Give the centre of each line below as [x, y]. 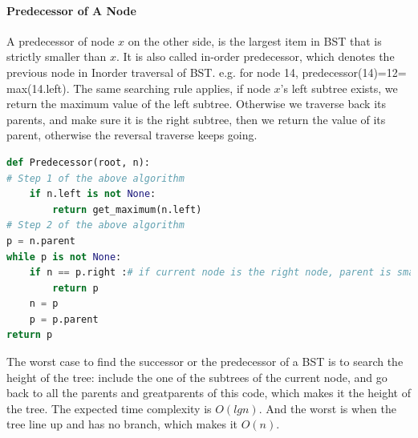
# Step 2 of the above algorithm [95, 225]
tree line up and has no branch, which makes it [122, 424]
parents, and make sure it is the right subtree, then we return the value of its [196, 119]
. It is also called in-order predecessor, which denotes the [255, 56]
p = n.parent [41, 241]
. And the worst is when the [327, 408]
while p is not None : [64, 257]
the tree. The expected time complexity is [109, 408]
